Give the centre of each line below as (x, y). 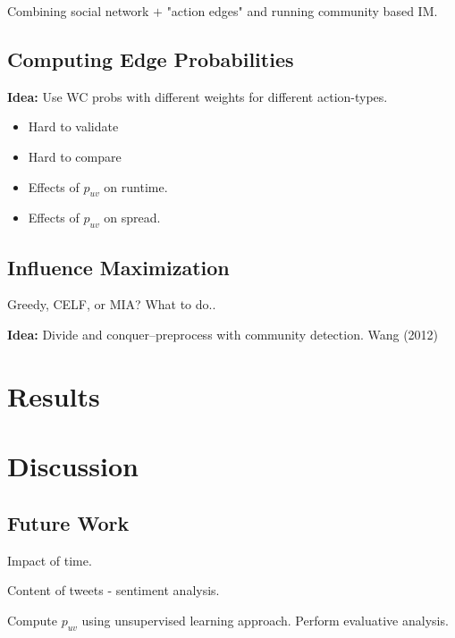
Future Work (68, 522)
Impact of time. (50, 560)
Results (54, 395)
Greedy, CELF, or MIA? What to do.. (112, 304)
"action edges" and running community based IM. (302, 11)
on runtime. (136, 186)
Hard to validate (73, 126)
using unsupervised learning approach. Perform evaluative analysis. (265, 620)
